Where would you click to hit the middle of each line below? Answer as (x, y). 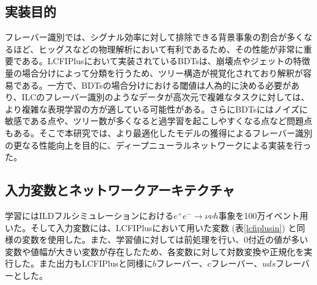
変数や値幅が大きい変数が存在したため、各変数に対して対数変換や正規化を (155, 251)
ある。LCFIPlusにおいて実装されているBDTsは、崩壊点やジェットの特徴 (166, 61)
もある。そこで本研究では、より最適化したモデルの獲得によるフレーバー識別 (159, 132)
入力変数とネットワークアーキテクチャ (120, 190)
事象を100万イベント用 (263, 215)
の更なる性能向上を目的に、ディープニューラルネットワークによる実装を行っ (158, 145)
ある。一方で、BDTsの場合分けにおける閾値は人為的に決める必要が (156, 85)
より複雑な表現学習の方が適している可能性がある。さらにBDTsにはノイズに (156, 109)
